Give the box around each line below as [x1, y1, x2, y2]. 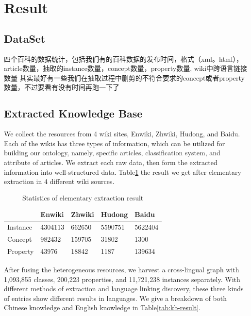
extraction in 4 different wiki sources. [4, 176, 115, 186]
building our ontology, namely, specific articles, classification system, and [4, 148, 220, 158]
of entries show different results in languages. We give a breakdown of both [4, 293, 227, 303]
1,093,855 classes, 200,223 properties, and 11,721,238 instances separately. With [4, 274, 240, 284]
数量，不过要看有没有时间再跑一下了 [4, 82, 119, 92]
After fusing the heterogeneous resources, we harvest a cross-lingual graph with [4, 264, 239, 274]
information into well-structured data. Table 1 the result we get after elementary [4, 166, 241, 177]
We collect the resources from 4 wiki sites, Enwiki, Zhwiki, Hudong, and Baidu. [4, 129, 240, 139]
